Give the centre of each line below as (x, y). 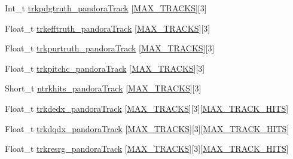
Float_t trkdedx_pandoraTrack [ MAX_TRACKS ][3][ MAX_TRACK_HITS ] (147, 108)
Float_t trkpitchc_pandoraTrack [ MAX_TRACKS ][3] (105, 68)
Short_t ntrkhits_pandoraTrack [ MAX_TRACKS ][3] (103, 88)
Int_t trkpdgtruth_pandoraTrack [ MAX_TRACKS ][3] (106, 8)
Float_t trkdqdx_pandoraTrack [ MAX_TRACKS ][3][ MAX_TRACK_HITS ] (147, 128)
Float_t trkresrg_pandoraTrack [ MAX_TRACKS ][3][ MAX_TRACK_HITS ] (147, 149)
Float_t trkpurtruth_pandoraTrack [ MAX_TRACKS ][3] (110, 48)
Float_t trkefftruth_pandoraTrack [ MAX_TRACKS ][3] (108, 28)
